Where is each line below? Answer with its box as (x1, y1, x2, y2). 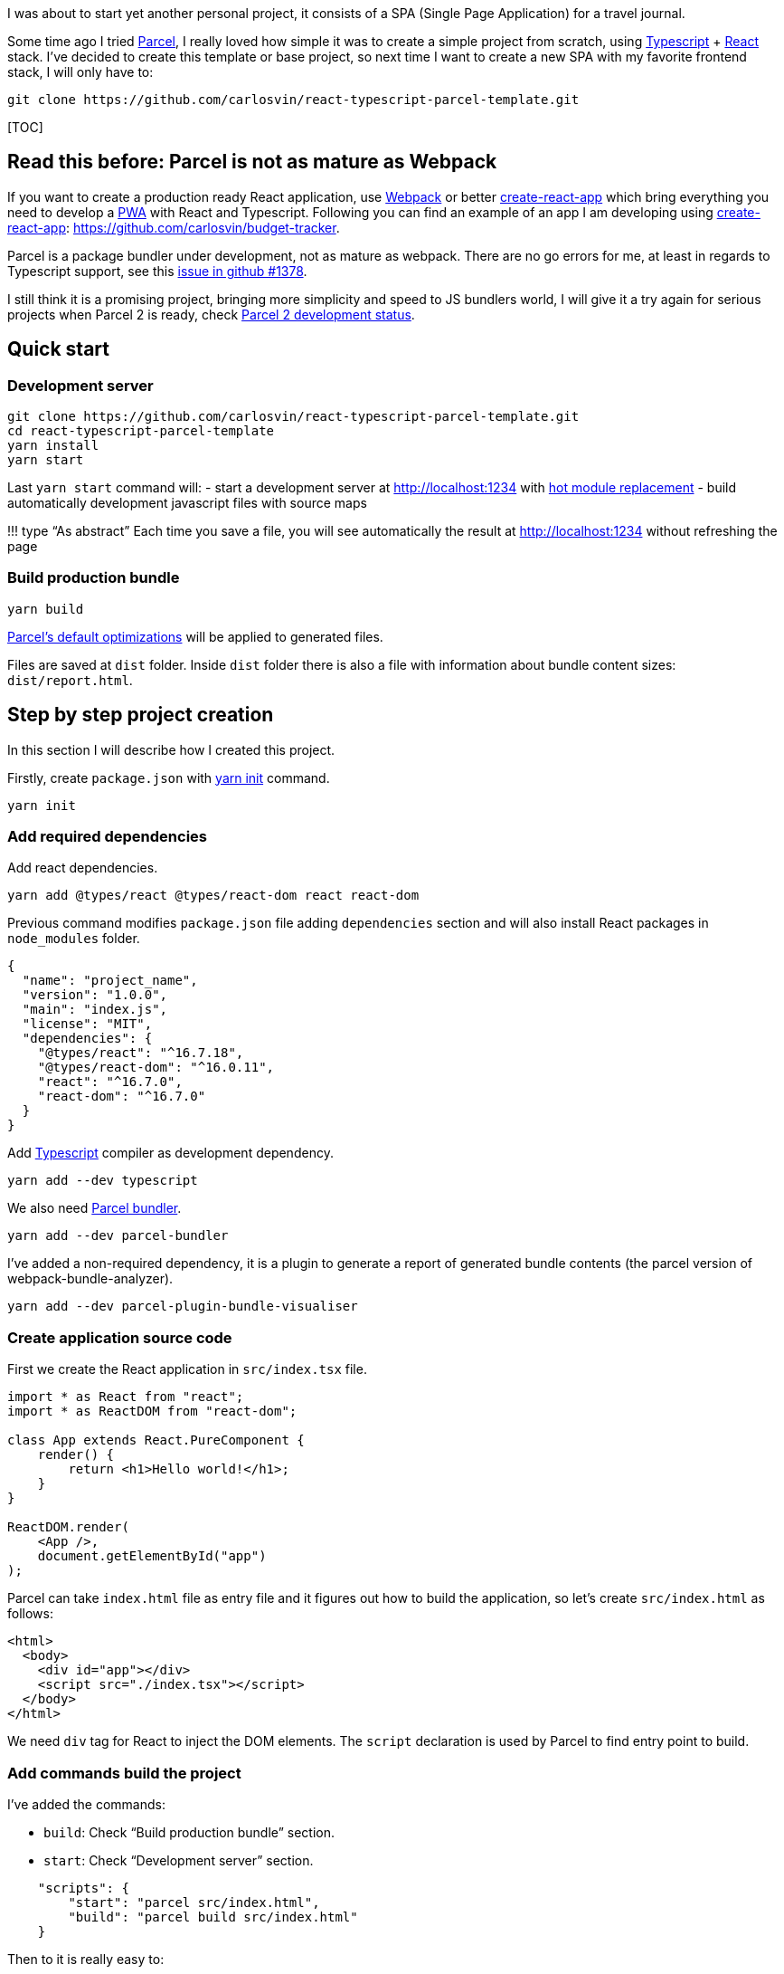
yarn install (7, 438, 99, 453)
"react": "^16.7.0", (37, 1074, 183, 1090)
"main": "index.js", (22, 1002, 168, 1017)
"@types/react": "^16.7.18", (37, 1045, 244, 1061)
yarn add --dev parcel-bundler (7, 1228, 229, 1244)
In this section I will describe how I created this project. (7, 741, 335, 758)
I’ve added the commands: (7, 1796, 165, 1812)
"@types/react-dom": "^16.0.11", (37, 1060, 275, 1075)
